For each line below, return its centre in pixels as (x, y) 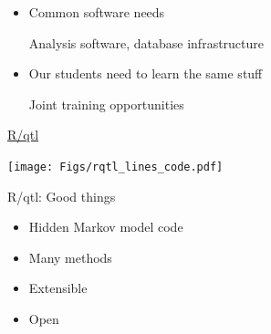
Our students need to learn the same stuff (146, 73)
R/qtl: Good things (62, 196)
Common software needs (97, 12)
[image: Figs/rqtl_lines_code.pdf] (115, 167)
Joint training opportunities (106, 104)
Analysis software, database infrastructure (146, 42)
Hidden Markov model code (106, 227)
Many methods (70, 257)
